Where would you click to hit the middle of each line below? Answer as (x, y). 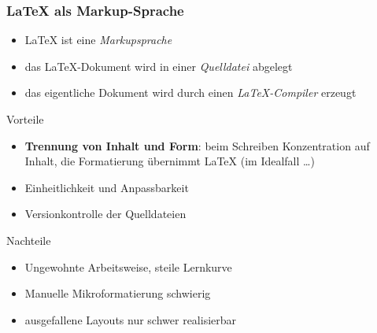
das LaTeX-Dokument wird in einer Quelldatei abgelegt (159, 66)
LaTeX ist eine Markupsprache (98, 40)
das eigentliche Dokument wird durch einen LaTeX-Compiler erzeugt (190, 92)
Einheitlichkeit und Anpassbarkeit (107, 187)
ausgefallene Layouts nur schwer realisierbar (131, 319)
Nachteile (29, 240)
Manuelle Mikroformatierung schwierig (118, 293)
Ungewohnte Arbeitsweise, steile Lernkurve (128, 266)
